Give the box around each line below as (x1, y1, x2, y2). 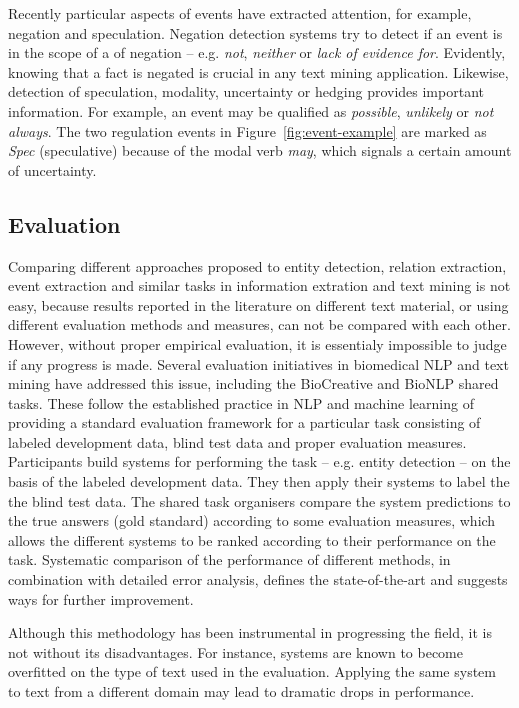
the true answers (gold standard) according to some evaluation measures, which (8, 510, 496, 531)
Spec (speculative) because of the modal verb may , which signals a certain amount (8, 140, 512, 161)
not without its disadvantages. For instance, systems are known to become (8, 641, 463, 662)
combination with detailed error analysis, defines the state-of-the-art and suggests (8, 569, 508, 590)
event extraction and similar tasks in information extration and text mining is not (8, 275, 511, 296)
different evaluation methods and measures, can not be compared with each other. (8, 314, 511, 335)
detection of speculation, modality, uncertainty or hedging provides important (8, 81, 484, 102)
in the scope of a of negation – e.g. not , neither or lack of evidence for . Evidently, (8, 42, 506, 63)
